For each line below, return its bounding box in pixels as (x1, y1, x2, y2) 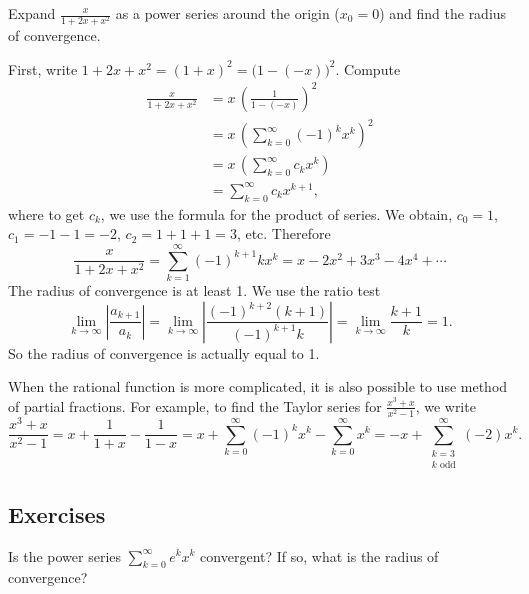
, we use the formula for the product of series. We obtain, (100, 203, 453, 224)
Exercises (8, 498, 106, 529)
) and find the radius (379, 3, 507, 23)
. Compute (335, 58, 401, 79)
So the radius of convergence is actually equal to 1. (8, 342, 320, 363)
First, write (8, 58, 78, 79)
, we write (415, 395, 476, 416)
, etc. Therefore (236, 223, 331, 244)
